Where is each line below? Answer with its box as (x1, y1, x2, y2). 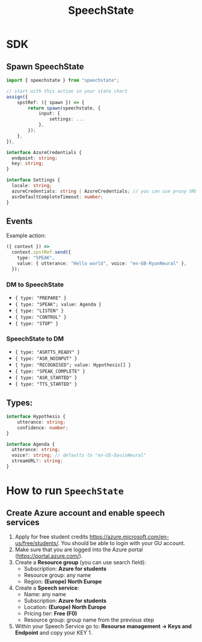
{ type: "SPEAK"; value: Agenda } (14, 301, 102, 307)
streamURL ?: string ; (11, 458, 63, 464)
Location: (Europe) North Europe (23, 603, 106, 611)
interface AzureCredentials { (6, 149, 82, 155)
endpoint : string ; (11, 155, 58, 161)
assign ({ (6, 94, 28, 100)
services (6, 517, 40, 527)
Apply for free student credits (14, 533, 88, 540)
